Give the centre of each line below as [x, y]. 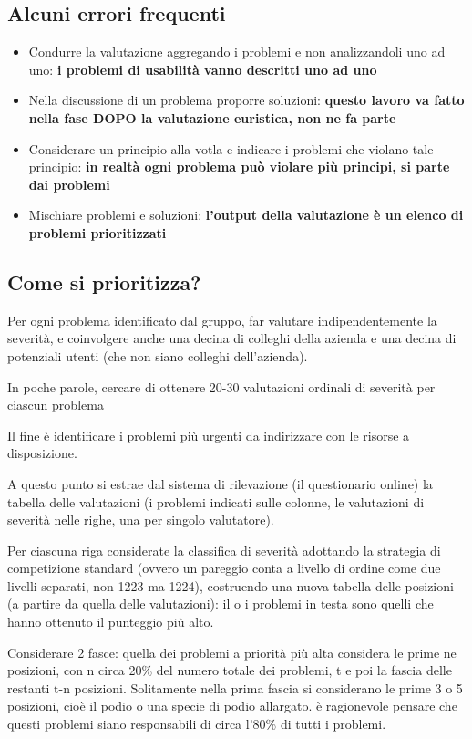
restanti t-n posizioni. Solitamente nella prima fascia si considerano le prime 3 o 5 [235, 687]
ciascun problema [56, 405]
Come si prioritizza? [104, 281]
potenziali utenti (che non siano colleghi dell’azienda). [158, 355]
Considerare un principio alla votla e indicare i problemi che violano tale [231, 148]
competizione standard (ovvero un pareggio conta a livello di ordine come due [224, 568]
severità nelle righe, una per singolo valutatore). [141, 520]
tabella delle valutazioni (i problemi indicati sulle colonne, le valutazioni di [216, 501]
